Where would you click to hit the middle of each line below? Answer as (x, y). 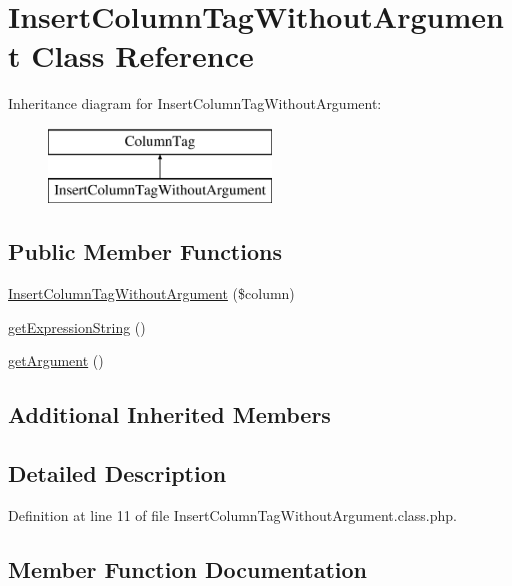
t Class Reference (131, 55)
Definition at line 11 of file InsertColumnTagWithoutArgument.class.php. (232, 515)
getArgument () (56, 360)
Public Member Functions (145, 251)
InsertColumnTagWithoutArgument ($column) (151, 293)
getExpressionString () (77, 326)
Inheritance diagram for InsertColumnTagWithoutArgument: (195, 103)
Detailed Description (117, 473)
